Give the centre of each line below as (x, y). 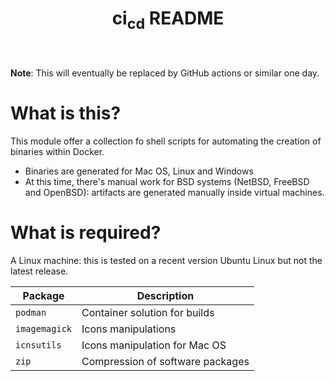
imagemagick (44, 328)
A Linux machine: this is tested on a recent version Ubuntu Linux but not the (166, 260)
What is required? (86, 232)
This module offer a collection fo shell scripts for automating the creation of (166, 141)
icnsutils (38, 345)
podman (31, 312)
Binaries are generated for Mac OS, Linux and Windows (139, 171)
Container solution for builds (148, 312)
